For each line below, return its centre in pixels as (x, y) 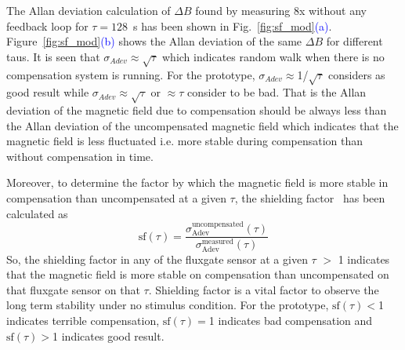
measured (218, 242)
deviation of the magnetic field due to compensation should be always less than (197, 110)
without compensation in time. (80, 156)
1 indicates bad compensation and (291, 320)
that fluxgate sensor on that (73, 289)
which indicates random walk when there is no (273, 56)
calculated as (37, 213)
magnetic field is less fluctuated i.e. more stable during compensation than (185, 141)
